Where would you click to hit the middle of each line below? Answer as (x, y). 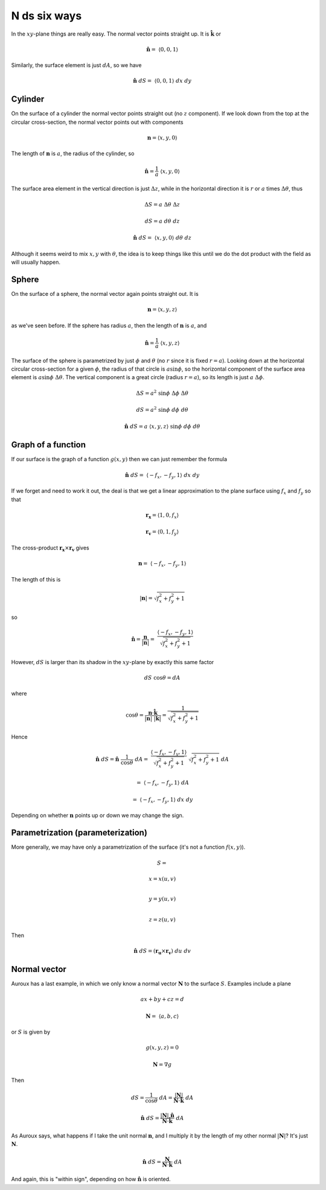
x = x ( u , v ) (162, 879)
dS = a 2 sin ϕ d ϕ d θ (162, 409)
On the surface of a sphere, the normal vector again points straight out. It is (105, 294)
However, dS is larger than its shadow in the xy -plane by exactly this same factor (113, 662)
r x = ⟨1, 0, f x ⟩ (162, 516)
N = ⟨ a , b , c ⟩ (162, 1016)
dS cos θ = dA (162, 677)
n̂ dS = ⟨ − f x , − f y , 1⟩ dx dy (162, 476)
